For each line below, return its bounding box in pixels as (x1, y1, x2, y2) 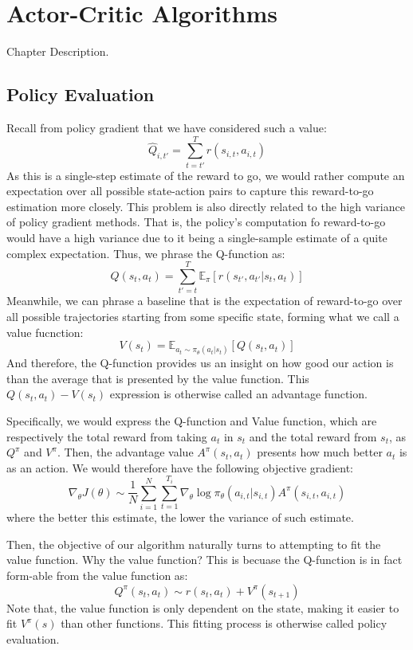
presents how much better (257, 444, 383, 460)
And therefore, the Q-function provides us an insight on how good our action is (6, 354, 394, 371)
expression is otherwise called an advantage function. (109, 386, 368, 402)
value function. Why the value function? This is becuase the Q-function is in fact (6, 551, 403, 568)
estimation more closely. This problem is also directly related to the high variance (6, 198, 405, 214)
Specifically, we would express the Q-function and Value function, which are (6, 413, 377, 429)
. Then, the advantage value (57, 444, 194, 460)
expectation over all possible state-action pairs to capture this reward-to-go (6, 182, 374, 199)
